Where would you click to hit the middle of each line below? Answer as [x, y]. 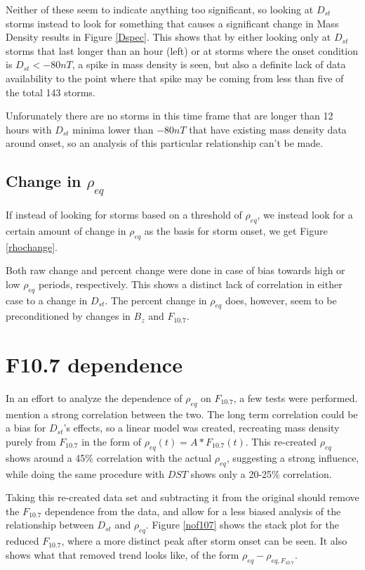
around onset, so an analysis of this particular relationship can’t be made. [165, 143]
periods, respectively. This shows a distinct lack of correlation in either [190, 284]
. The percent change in [156, 300]
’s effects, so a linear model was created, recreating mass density [201, 428]
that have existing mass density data [268, 129]
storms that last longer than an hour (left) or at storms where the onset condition [182, 50]
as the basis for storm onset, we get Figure [236, 230]
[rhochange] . [32, 246]
